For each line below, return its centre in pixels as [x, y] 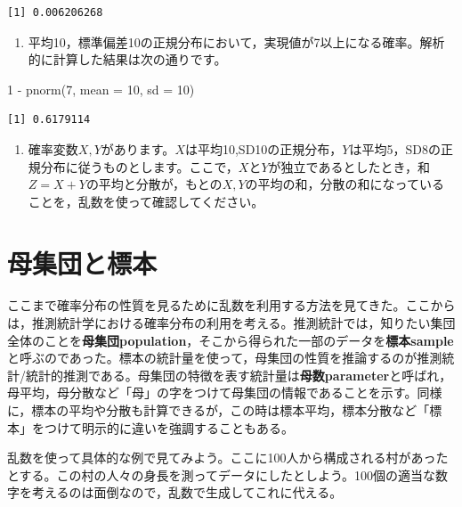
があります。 [138, 148]
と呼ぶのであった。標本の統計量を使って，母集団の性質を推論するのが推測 [225, 358]
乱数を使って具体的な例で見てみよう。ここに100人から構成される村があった [228, 458]
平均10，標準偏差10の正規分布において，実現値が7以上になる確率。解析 [236, 41]
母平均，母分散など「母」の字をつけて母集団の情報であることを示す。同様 [225, 393]
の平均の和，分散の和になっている [344, 184]
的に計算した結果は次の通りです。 [127, 59]
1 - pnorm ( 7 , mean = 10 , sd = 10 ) [101, 89]
